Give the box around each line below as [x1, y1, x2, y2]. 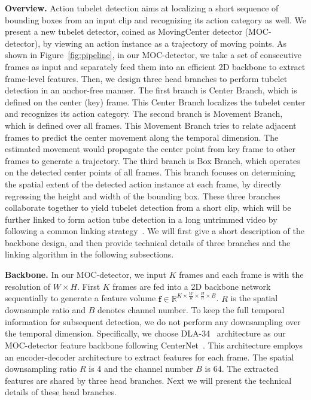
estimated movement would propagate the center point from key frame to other [5, 143, 295, 155]
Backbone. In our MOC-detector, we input [5, 268, 166, 281]
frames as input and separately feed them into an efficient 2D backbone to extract [5, 60, 306, 72]
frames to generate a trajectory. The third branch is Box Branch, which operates [5, 154, 300, 166]
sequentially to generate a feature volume [5, 292, 156, 304]
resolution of [5, 280, 50, 292]
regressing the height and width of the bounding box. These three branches [5, 189, 280, 202]
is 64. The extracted [205, 362, 279, 375]
